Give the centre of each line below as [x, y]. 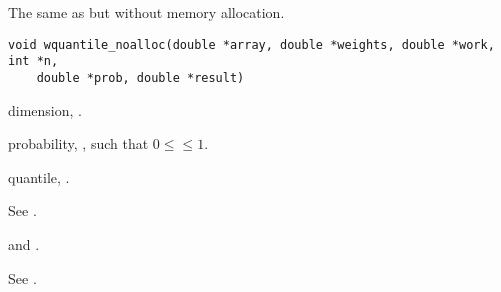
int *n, [33, 61]
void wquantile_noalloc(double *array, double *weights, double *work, [251, 44]
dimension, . [45, 109]
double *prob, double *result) [140, 77]
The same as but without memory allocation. [146, 12]
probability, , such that [78, 143]
